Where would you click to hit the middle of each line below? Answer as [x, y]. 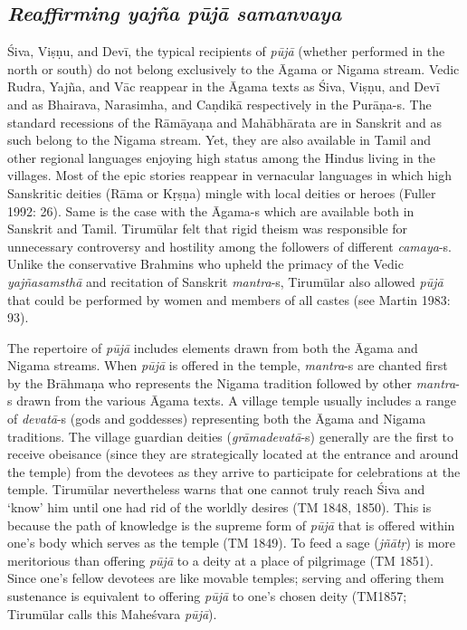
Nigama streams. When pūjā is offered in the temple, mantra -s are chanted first [228, 365]
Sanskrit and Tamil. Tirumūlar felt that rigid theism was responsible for [208, 229]
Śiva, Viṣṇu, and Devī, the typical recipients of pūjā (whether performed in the [226, 51]
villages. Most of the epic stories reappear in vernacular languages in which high [229, 175]
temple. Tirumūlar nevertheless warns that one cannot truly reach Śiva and [216, 489]
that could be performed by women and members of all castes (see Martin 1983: [229, 299]
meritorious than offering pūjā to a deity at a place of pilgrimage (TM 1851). [220, 560]
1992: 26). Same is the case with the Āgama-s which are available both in [211, 210]
